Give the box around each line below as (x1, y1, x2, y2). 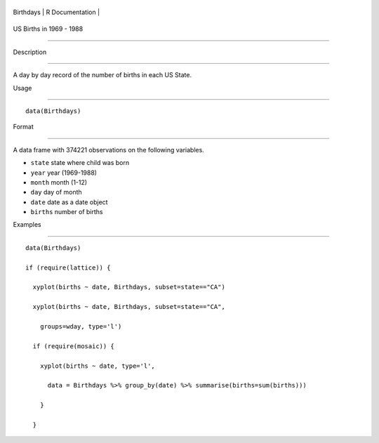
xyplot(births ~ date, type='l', (39, 362, 156, 370)
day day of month (30, 188, 82, 197)
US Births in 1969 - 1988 (13, 25, 84, 33)
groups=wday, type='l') (39, 322, 122, 330)
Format (13, 123, 34, 131)
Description (13, 48, 47, 56)
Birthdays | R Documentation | (13, 8, 100, 16)
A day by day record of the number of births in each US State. (13, 71, 192, 79)
